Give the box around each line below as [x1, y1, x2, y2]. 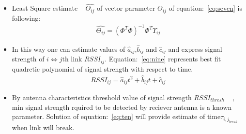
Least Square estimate [12, 3, 78, 13]
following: [12, 13, 41, 23]
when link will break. [12, 122, 75, 132]
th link [62, 54, 82, 64]
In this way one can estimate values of [12, 44, 125, 54]
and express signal [168, 44, 222, 54]
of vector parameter [97, 3, 155, 13]
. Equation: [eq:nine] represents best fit [105, 54, 221, 64]
